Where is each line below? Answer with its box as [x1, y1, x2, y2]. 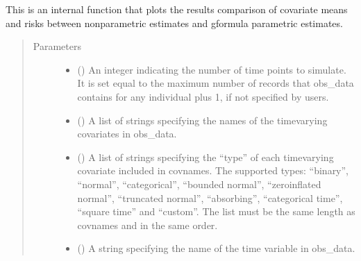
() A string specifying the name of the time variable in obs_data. [77, 241, 355, 255]
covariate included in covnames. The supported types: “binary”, [77, 163, 349, 178]
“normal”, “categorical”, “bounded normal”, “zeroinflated [77, 176, 321, 191]
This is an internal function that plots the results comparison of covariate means [6, 2, 348, 16]
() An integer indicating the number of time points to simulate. [77, 62, 346, 76]
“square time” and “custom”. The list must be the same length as [77, 204, 355, 219]
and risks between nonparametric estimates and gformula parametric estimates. [6, 15, 343, 30]
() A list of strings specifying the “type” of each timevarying [77, 149, 334, 164]
